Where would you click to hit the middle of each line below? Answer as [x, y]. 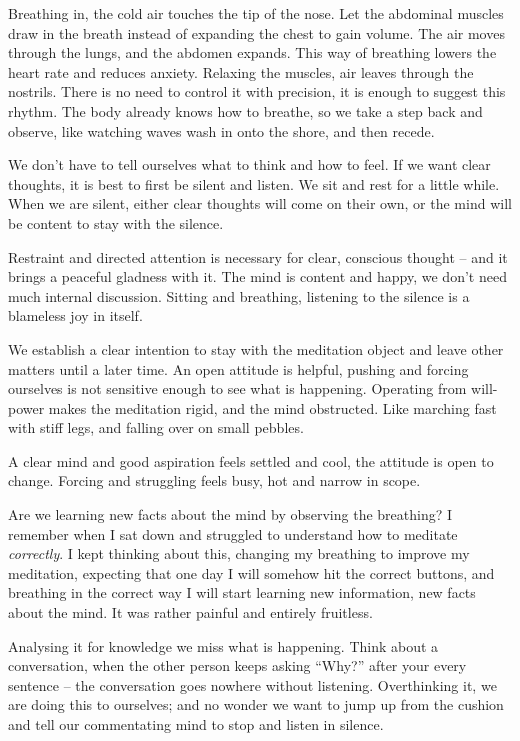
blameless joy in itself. [75, 315]
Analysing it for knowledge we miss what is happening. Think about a [223, 645]
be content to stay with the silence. [116, 222]
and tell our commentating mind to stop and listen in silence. [196, 724]
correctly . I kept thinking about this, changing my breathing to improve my [239, 553]
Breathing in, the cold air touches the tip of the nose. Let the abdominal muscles [256, 13]
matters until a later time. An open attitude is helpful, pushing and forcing [238, 368]
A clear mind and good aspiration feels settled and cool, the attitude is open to [251, 460]
